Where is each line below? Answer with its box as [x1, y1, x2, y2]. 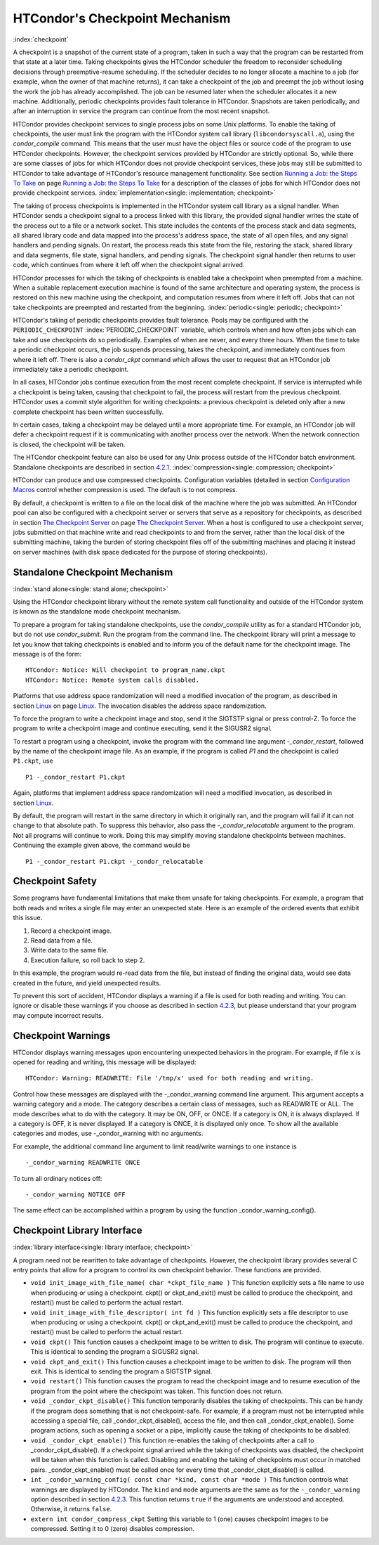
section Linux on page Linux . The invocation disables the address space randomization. [13, 702, 267, 710]
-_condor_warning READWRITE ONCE [25, 1158, 140, 1167]
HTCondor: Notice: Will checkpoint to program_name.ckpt [25, 666, 226, 674]
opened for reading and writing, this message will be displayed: [13, 1058, 197, 1066]
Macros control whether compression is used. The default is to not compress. [13, 486, 238, 494]
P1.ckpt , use [13, 756, 53, 765]
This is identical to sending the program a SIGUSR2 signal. [30, 1347, 199, 1356]
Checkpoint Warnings [13, 1030, 111, 1042]
